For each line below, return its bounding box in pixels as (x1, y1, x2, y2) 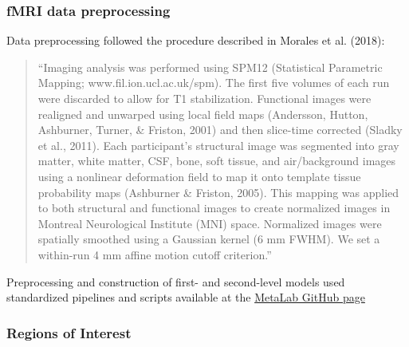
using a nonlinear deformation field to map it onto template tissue (37, 168, 361, 184)
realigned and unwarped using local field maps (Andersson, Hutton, (37, 105, 368, 122)
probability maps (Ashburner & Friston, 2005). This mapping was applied (37, 183, 399, 200)
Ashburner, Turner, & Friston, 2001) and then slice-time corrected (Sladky (37, 121, 403, 138)
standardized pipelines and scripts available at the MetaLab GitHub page (6, 289, 365, 306)
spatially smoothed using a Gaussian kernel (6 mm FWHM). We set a (37, 231, 380, 247)
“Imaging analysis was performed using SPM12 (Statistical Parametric (37, 58, 383, 75)
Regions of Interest (6, 322, 132, 342)
